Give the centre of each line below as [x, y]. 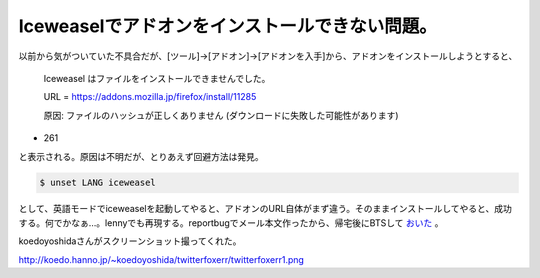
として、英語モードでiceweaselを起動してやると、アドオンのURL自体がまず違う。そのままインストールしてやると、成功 [265, 209]
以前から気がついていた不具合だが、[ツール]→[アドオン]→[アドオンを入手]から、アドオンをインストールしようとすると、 [268, 56]
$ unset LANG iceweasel [98, 183]
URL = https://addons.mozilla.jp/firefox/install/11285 [150, 97]
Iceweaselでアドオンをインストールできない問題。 [227, 26]
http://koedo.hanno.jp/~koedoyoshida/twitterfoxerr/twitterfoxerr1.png [161, 259]
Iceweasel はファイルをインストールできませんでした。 [157, 78]
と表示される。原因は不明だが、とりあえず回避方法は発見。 [141, 156]
